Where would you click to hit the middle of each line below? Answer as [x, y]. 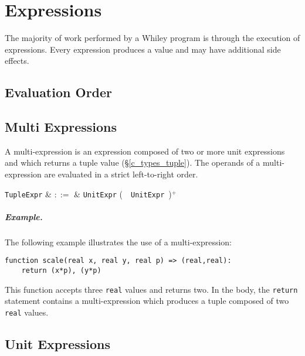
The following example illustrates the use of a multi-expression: [118, 242]
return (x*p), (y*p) [61, 271]
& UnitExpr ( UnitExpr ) [123, 194]
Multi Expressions [61, 127]
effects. [17, 61]
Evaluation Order [59, 92]
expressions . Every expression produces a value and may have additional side [143, 49]
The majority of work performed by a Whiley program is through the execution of [152, 38]
